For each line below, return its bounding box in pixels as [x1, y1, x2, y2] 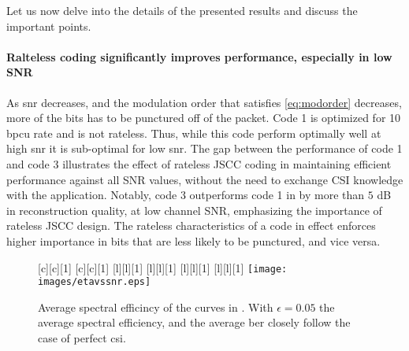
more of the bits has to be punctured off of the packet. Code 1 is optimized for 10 [6, 109, 401, 126]
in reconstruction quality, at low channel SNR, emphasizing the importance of [6, 201, 382, 218]
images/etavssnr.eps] [38, 276, 151, 288]
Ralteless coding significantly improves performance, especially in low [6, 48, 392, 65]
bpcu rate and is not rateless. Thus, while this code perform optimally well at [6, 124, 381, 141]
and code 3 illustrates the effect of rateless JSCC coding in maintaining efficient [6, 155, 392, 172]
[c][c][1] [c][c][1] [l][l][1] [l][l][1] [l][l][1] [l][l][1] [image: [38, 259, 288, 275]
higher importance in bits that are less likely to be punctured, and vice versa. [6, 232, 381, 249]
